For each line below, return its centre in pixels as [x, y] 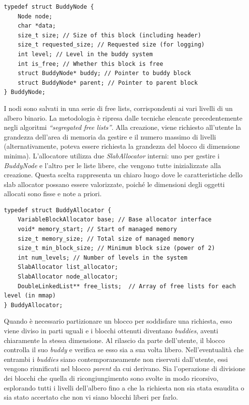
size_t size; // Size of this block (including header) [110, 35]
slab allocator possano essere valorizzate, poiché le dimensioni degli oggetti [114, 184]
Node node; [35, 16]
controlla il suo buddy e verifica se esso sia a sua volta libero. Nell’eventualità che [124, 350]
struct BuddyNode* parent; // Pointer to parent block [108, 83]
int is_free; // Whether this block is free [90, 64]
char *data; [37, 26]
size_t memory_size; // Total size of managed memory [106, 239]
